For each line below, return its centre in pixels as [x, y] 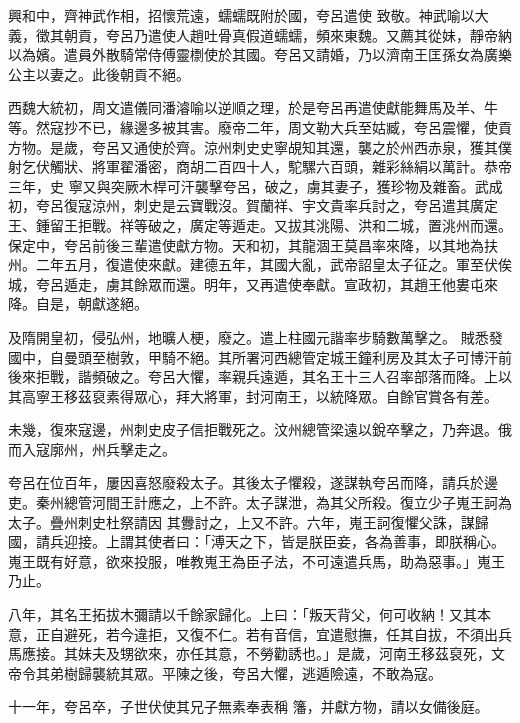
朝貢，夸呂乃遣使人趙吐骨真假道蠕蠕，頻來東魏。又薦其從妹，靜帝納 [287, 34]
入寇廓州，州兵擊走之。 [98, 448]
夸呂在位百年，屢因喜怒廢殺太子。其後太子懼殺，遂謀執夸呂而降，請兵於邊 [253, 482]
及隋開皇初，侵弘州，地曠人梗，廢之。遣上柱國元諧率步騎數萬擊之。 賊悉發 [255, 336]
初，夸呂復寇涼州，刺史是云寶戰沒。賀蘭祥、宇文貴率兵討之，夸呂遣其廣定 [253, 205]
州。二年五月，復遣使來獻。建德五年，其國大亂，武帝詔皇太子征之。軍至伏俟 [260, 264]
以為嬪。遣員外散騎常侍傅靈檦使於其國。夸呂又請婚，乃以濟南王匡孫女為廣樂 [260, 54]
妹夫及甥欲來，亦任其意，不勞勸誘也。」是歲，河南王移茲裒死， [284, 653]
